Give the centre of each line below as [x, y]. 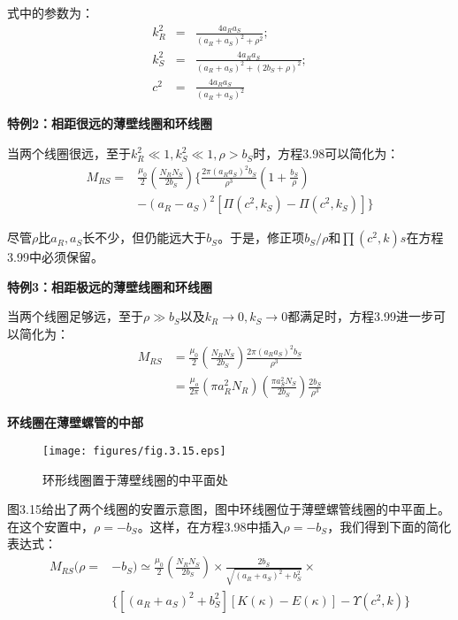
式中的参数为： [50, 12]
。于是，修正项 [261, 237]
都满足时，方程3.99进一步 [361, 316]
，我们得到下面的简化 [389, 526]
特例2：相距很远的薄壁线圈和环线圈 [110, 123]
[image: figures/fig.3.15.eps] [134, 451]
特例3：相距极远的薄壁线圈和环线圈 [110, 286]
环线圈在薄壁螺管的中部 [75, 422]
